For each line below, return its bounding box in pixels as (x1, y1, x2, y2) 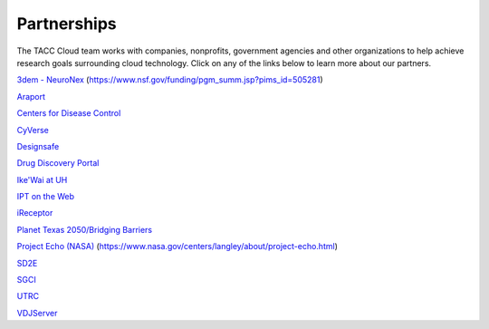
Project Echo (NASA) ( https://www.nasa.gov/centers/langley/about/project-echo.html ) (16, 241, 339, 252)
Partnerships (16, 14, 117, 34)
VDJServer (16, 307, 58, 318)
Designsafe (16, 140, 60, 151)
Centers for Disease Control (16, 108, 121, 119)
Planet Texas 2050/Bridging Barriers (16, 224, 153, 235)
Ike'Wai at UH (16, 174, 68, 185)
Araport (16, 91, 45, 102)
